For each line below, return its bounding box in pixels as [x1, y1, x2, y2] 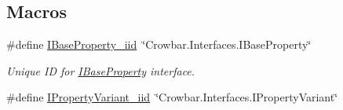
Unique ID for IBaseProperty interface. [6, 62, 195, 79]
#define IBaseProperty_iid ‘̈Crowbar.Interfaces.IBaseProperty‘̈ [6, 36, 312, 53]
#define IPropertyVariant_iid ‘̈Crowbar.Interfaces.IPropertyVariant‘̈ [6, 89, 338, 105]
